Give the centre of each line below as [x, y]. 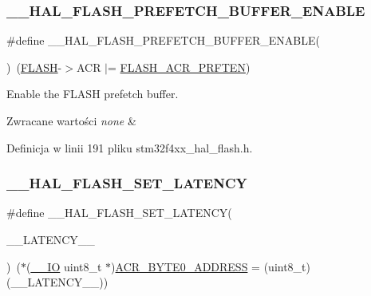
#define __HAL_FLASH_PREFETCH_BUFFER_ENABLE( [164, 40]
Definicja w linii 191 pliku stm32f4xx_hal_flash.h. [130, 147]
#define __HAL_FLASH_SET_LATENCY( [119, 213]
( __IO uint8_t [64, 266]
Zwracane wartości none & [71, 120]
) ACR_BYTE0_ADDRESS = [185, 266]
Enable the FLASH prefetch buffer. [93, 94]
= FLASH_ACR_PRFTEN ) [179, 67]
